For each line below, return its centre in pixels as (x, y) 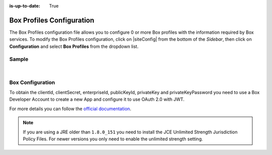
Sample (19, 59)
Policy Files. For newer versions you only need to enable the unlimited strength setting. (113, 139)
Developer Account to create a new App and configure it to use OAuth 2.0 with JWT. (97, 99)
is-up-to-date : (25, 6)
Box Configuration (32, 82)
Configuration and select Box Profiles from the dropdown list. (74, 46)
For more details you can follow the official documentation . (70, 109)
